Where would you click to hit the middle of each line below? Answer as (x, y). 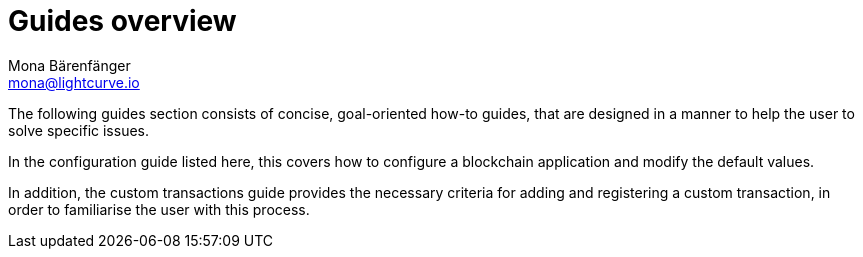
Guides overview (122, 21)
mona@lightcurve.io (74, 82)
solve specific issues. (78, 130)
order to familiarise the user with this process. (159, 209)
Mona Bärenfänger (69, 65)
